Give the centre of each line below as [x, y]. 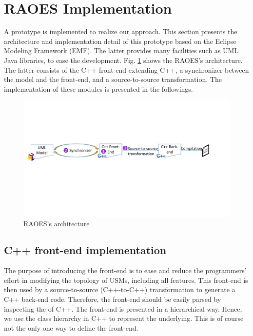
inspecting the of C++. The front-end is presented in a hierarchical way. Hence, [123, 308]
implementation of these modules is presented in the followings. [98, 89]
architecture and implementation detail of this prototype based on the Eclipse [120, 41]
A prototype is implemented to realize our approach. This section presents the [121, 31]
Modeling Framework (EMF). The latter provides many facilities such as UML [121, 50]
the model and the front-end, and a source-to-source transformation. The [113, 79]
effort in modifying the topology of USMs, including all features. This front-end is [126, 280]
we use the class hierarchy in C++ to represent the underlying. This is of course [124, 318]
